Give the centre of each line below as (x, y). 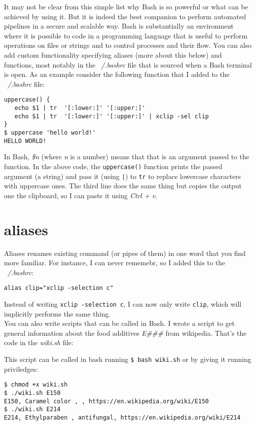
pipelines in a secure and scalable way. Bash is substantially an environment (119, 26)
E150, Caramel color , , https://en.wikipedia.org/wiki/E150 (107, 401)
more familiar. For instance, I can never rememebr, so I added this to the (115, 263)
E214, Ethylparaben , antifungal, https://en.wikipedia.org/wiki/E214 (122, 417)
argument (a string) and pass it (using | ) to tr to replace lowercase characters (123, 176)
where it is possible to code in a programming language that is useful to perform (126, 35)
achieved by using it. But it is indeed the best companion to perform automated (125, 16)
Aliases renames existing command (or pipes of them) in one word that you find (125, 253)
